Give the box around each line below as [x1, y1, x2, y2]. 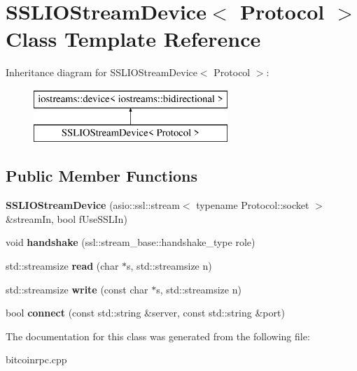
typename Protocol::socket [196, 198, 309, 212]
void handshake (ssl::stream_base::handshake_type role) [6, 235, 255, 249]
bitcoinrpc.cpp [6, 352, 67, 367]
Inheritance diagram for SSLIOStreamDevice [6, 65, 197, 80]
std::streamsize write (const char [6, 282, 148, 296]
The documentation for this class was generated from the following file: [6, 328, 310, 343]
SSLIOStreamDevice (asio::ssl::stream [6, 198, 180, 212]
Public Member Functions [6, 165, 197, 187]
